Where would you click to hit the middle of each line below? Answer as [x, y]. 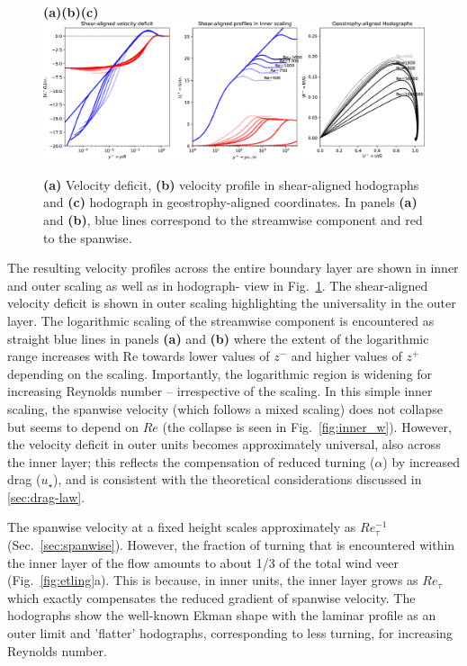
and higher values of [346, 356]
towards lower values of [206, 356]
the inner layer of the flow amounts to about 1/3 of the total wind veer [203, 562]
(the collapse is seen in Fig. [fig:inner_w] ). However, [307, 426]
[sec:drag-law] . [46, 496]
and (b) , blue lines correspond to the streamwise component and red [233, 219]
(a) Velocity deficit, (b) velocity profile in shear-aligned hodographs [231, 184]
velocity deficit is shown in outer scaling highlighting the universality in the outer [232, 303]
